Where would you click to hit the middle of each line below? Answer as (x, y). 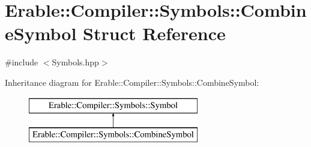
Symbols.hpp (75, 62)
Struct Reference (154, 33)
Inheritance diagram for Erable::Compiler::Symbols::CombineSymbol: (132, 82)
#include (22, 62)
